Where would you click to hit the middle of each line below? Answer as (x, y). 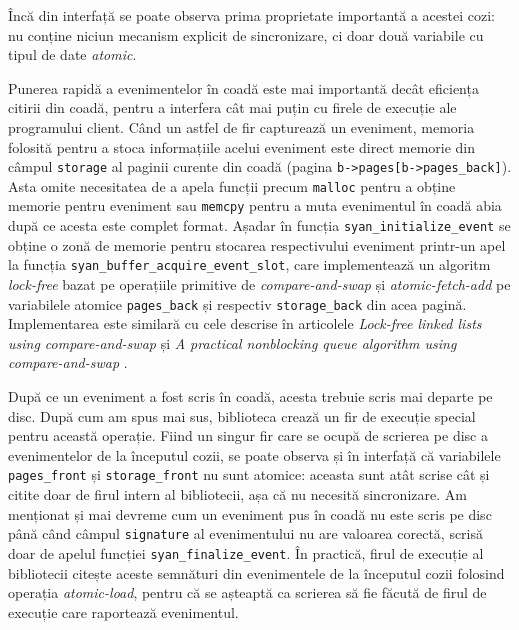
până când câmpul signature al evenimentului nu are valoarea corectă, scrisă (246, 533)
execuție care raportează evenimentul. (123, 611)
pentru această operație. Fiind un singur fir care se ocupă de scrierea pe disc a (248, 435)
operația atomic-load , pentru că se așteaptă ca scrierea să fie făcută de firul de (247, 592)
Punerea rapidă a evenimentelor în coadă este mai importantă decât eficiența (243, 87)
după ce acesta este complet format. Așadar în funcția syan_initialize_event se (259, 225)
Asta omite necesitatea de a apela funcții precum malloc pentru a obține (232, 185)
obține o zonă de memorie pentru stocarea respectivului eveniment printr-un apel (257, 244)
